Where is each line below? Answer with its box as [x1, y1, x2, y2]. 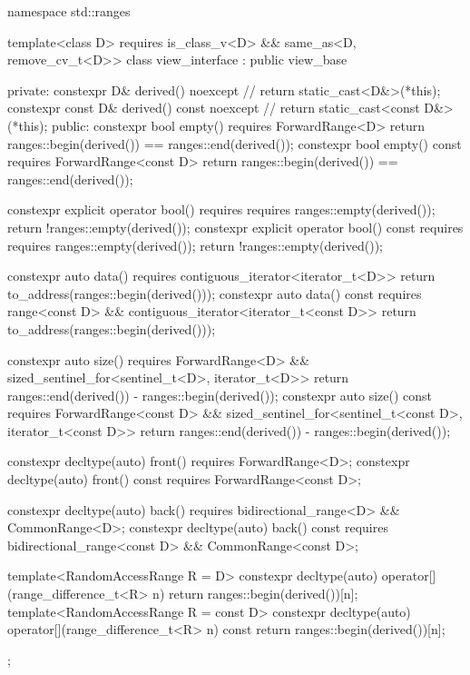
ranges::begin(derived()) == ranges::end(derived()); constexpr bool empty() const [7, 134, 462, 153]
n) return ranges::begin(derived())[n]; [152, 584, 358, 603]
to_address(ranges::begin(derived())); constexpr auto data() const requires [7, 283, 422, 303]
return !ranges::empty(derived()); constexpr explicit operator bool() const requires [7, 217, 464, 236]
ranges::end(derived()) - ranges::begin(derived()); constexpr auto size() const [7, 385, 433, 404]
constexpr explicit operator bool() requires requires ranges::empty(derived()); [7, 200, 436, 219]
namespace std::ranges [7, 2, 131, 20]
